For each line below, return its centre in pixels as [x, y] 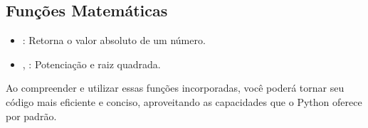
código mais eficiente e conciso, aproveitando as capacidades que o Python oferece [184, 101]
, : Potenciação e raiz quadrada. [91, 64]
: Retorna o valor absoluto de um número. [114, 40]
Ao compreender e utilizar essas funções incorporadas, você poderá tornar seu [175, 88]
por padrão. [31, 116]
